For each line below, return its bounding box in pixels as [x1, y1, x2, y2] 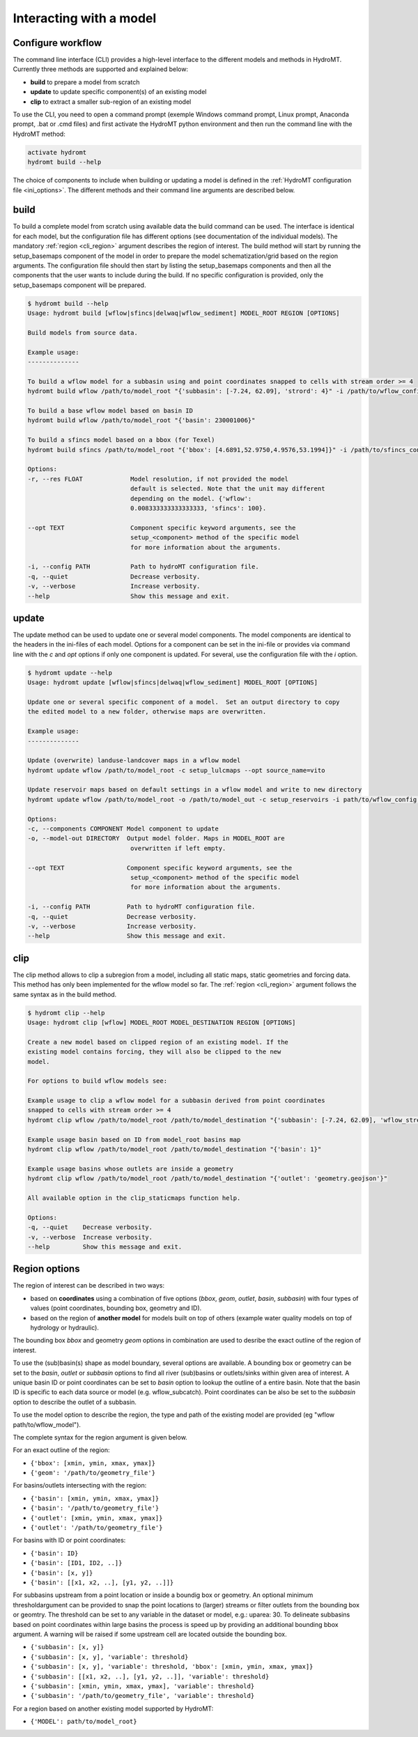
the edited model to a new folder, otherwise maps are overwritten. [27, 708, 267, 716]
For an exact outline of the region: [13, 1446, 111, 1454]
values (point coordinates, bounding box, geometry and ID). [30, 1304, 202, 1313]
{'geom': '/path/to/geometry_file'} [30, 1469, 156, 1477]
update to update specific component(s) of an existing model [30, 88, 207, 96]
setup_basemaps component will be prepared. [13, 281, 146, 289]
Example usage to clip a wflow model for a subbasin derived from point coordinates [27, 1097, 325, 1104]
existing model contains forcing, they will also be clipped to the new [27, 1048, 281, 1056]
